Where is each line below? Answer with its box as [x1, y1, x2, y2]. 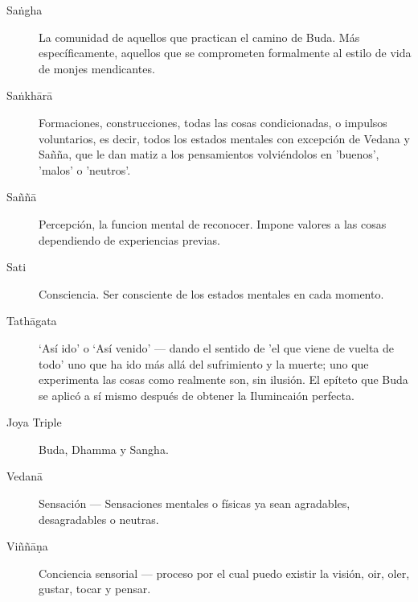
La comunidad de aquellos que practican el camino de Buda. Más [39, 28, 360, 45]
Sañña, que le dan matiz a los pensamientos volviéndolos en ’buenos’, [39, 146, 379, 163]
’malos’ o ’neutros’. [39, 161, 131, 178]
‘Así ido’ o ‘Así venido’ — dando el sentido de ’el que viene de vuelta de [39, 339, 394, 356]
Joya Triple [6, 414, 62, 431]
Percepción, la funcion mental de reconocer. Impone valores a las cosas [39, 215, 387, 232]
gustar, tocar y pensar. [39, 580, 151, 597]
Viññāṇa [6, 538, 48, 555]
